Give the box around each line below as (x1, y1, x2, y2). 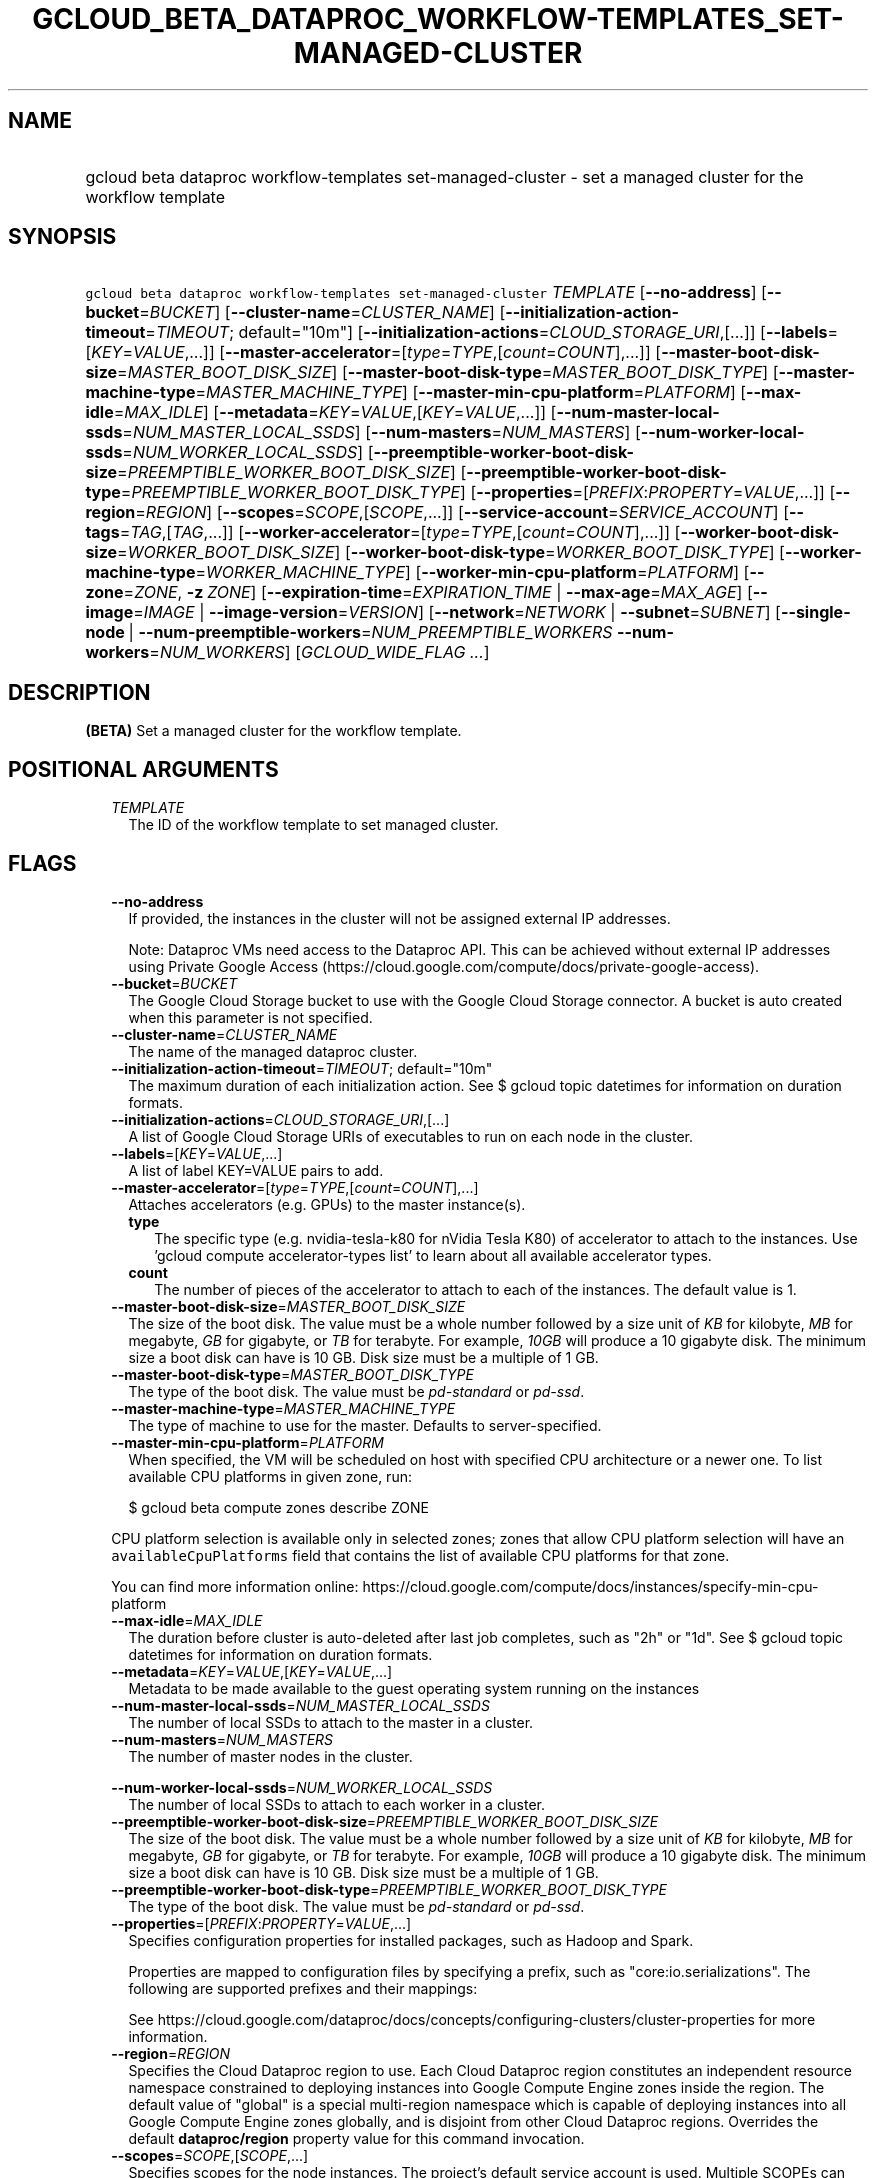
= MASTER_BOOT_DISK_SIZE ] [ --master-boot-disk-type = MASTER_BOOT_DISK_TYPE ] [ (117, 362, 779, 383)
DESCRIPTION (8, 679, 151, 705)
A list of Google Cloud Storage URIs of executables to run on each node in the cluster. (128, 1127, 694, 1145)
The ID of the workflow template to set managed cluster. (128, 816, 499, 834)
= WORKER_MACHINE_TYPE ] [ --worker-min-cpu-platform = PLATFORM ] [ (195, 562, 750, 583)
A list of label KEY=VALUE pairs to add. (128, 1161, 384, 1179)
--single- (780, 602, 851, 623)
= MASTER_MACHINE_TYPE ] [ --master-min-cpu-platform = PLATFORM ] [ (195, 382, 747, 403)
